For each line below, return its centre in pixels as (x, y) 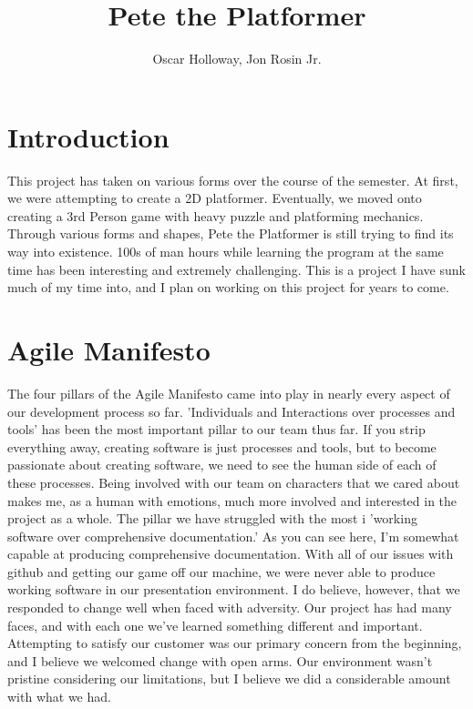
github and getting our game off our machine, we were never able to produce (221, 571)
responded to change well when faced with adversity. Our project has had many (230, 608)
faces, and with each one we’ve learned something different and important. (215, 625)
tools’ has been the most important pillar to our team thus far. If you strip (216, 429)
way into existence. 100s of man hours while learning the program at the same (226, 252)
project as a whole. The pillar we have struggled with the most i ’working (212, 518)
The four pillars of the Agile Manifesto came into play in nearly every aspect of (229, 393)
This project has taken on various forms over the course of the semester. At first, (233, 180)
